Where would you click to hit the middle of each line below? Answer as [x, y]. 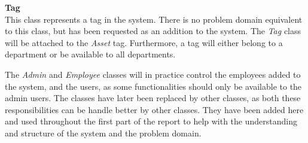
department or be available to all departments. [90, 54]
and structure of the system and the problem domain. [103, 133]
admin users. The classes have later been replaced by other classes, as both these [153, 98]
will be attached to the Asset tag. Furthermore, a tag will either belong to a [144, 42]
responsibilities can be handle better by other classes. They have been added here [154, 109]
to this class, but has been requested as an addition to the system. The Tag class [153, 31]
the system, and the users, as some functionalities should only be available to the [153, 86]
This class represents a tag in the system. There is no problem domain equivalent [154, 19]
